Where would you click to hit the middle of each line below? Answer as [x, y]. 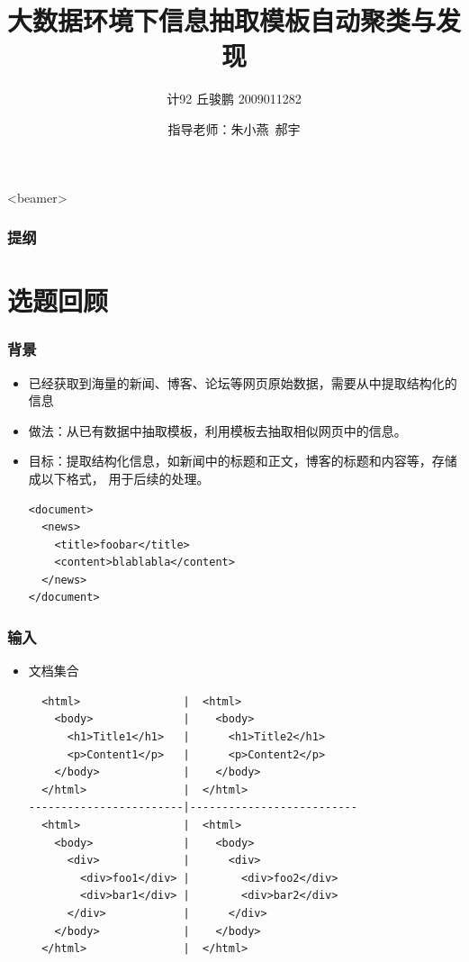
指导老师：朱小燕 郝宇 [234, 128]
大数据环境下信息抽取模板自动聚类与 [222, 20]
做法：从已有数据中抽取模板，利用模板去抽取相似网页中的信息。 [217, 430]
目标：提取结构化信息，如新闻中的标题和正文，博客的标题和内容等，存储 [243, 461]
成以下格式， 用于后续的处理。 [119, 478]
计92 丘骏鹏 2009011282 [234, 99]
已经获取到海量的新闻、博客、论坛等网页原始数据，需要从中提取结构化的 [243, 382]
